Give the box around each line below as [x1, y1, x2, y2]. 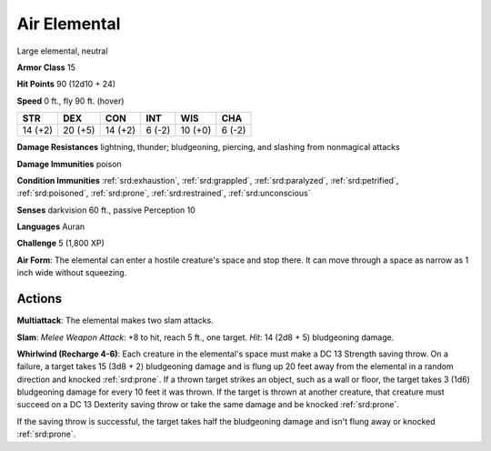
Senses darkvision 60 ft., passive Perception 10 [16, 205, 195, 215]
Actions [16, 291, 63, 306]
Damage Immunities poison [16, 158, 122, 169]
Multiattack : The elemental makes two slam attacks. [16, 315, 214, 326]
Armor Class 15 [16, 62, 76, 73]
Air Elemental [16, 14, 121, 34]
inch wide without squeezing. [16, 267, 127, 278]
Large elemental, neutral [16, 45, 108, 56]
